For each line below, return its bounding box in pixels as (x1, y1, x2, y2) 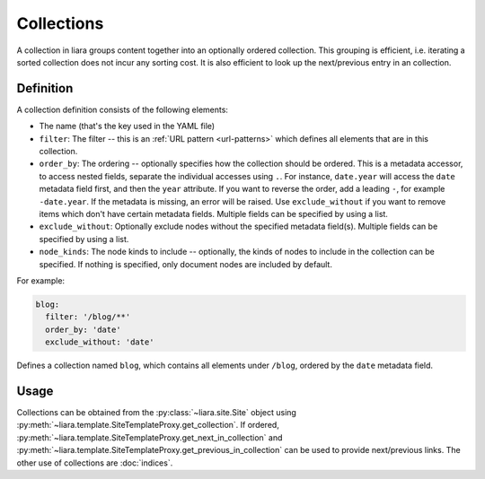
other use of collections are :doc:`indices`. (16, 457, 173, 468)
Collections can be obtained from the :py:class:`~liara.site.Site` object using (16, 406, 296, 417)
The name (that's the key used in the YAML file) (39, 121, 216, 132)
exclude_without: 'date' (45, 337, 154, 347)
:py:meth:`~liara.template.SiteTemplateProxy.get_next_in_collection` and (16, 431, 283, 443)
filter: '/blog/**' (45, 312, 131, 322)
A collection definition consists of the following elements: (16, 104, 229, 115)
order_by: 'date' (45, 324, 121, 335)
